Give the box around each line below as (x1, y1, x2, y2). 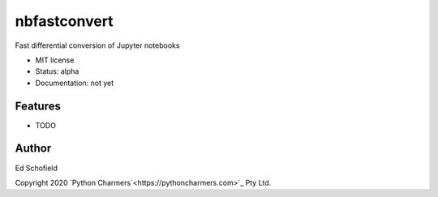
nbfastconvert (15, 12, 114, 30)
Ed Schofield (15, 163, 58, 173)
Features (15, 99, 61, 113)
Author (15, 142, 52, 156)
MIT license (35, 55, 75, 65)
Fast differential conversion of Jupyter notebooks (15, 41, 180, 50)
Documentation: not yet (35, 78, 114, 88)
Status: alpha (35, 66, 79, 76)
